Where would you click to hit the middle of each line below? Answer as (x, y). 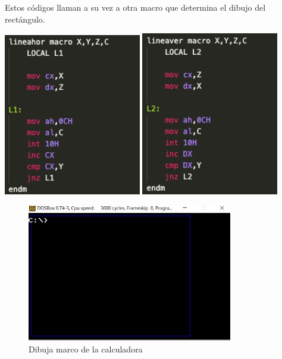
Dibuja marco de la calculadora (86, 349)
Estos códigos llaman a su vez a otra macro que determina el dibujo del (135, 7)
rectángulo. (25, 19)
